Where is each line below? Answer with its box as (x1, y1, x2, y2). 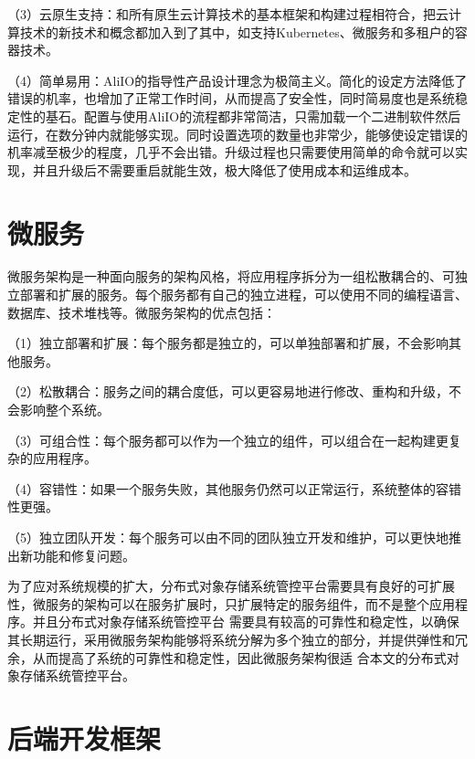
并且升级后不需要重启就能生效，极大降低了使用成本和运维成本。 (32, 160, 417, 179)
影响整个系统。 (19, 400, 110, 419)
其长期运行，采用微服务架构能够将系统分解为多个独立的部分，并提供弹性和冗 (7, 629, 468, 648)
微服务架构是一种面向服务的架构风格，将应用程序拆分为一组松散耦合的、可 (7, 267, 455, 286)
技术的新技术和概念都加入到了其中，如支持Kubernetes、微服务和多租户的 (19, 22, 455, 41)
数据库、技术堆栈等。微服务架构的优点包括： (7, 302, 276, 322)
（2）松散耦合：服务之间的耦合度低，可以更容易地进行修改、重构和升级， (7, 382, 449, 401)
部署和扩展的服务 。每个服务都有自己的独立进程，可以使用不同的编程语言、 (19, 285, 468, 304)
